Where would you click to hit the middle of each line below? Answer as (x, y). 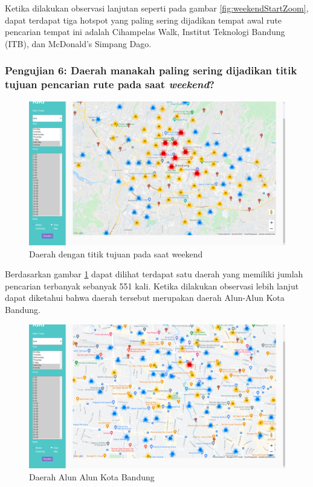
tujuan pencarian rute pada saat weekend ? (110, 84)
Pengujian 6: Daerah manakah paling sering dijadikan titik (151, 70)
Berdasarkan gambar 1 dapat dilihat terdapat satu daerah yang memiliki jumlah (154, 274)
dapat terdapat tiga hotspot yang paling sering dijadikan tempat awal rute (144, 20)
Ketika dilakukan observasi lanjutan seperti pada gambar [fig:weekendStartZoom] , (157, 8)
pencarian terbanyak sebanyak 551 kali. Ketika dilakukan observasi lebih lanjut (152, 285)
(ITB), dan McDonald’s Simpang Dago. (78, 43)
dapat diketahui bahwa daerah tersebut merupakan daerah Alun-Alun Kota (145, 298)
